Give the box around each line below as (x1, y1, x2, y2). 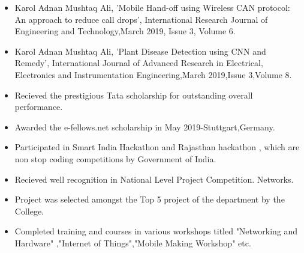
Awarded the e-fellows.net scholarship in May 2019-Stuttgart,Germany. (14, 120, 275, 133)
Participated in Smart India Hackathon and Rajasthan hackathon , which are (14, 141, 300, 153)
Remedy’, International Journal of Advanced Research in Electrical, (14, 56, 263, 69)
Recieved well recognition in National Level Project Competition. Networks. (14, 172, 294, 185)
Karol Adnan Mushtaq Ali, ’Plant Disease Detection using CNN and (14, 44, 266, 57)
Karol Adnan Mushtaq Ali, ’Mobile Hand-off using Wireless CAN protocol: (14, 1, 290, 13)
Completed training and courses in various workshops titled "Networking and (14, 225, 298, 237)
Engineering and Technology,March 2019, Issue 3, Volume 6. (14, 25, 236, 37)
